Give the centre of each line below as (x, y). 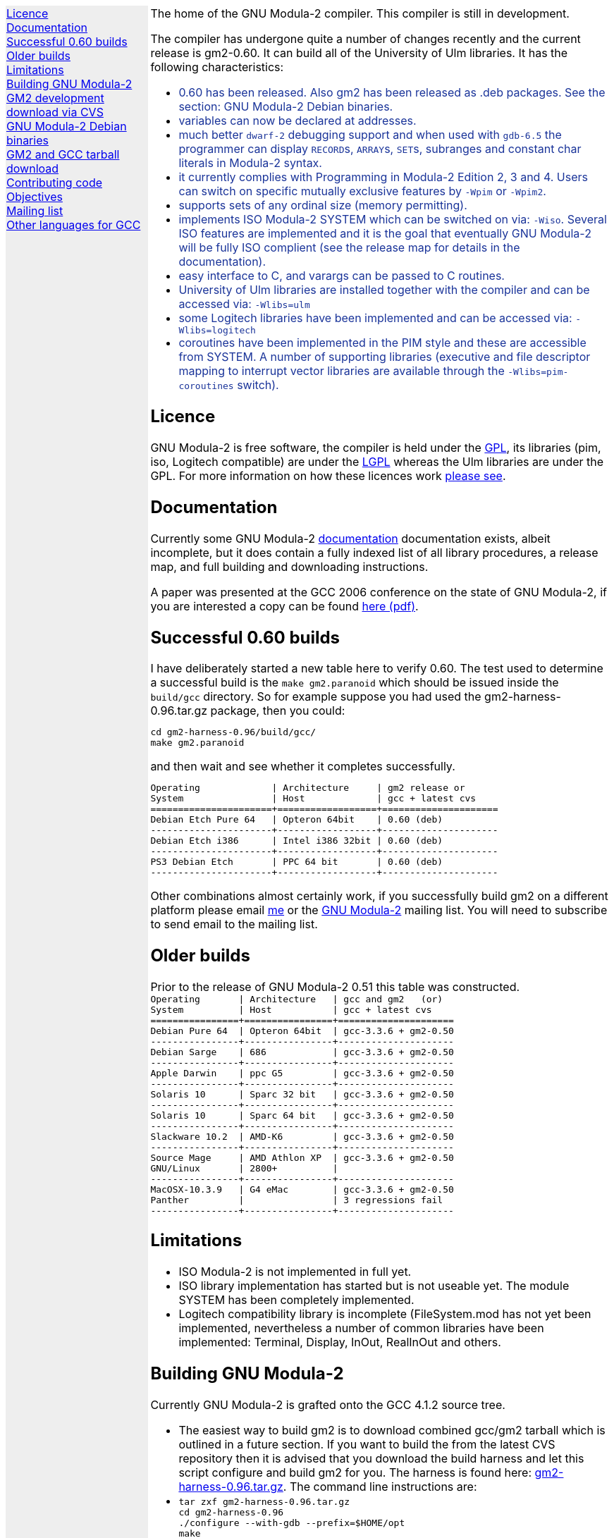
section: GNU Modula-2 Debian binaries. (286, 106)
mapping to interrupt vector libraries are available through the (342, 371)
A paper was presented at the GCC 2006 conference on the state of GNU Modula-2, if (379, 592)
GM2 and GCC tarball (63, 154)
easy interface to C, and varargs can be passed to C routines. (342, 276)
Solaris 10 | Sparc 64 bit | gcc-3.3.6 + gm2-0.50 (302, 1116)
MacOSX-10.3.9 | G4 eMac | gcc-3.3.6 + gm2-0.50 (302, 1190)
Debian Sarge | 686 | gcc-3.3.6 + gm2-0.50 (302, 1052)
